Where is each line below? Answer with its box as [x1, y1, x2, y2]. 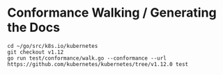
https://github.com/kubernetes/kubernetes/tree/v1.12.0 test [7, 60, 189, 67]
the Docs [7, 19, 61, 35]
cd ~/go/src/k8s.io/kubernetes [7, 42, 98, 49]
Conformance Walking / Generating [7, 5, 217, 21]
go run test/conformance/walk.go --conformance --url [7, 54, 167, 62]
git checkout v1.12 [7, 49, 64, 56]
